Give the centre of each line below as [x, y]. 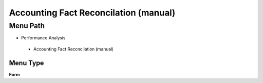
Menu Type [27, 63]
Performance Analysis [43, 38]
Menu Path [27, 26]
